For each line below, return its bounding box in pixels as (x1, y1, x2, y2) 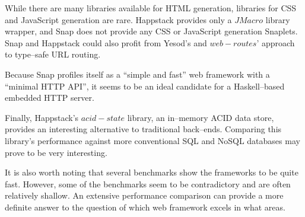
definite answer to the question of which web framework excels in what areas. (5, 200, 285, 213)
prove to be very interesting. (5, 146, 107, 158)
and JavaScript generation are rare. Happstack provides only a (5, 13, 232, 25)
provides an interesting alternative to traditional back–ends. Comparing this (5, 123, 282, 135)
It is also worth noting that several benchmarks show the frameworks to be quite (5, 166, 298, 178)
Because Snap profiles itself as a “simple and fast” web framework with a (5, 68, 270, 80)
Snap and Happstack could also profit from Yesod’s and (5, 36, 207, 49)
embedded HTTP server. (5, 91, 94, 104)
